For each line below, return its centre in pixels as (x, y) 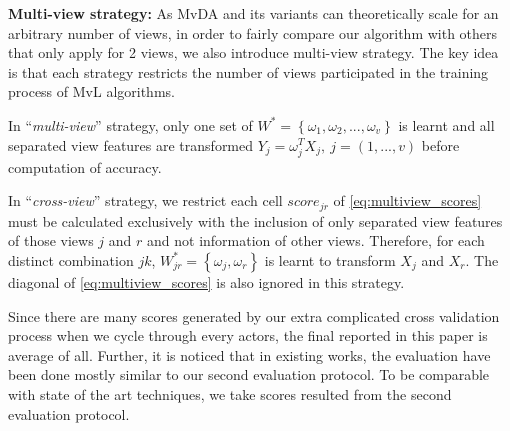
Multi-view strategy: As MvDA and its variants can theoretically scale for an (253, 13)
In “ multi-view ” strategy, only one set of (130, 124)
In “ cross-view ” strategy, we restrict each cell (145, 200)
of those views (51, 240)
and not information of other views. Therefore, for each (316, 240)
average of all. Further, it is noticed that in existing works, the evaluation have (249, 354)
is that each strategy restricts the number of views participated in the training (248, 71)
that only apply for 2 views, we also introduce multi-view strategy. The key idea (253, 52)
